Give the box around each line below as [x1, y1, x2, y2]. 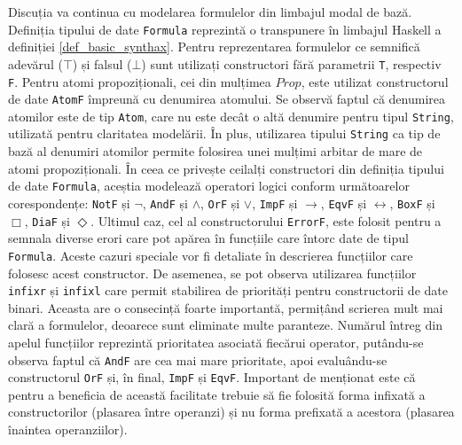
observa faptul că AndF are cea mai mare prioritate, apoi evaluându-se [8, 350, 388, 369]
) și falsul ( [72, 54, 132, 73]
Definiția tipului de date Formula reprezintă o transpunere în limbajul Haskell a [8, 20, 442, 38]
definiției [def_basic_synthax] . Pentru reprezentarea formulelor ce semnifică [8, 37, 420, 56]
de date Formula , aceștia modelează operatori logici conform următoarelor [8, 176, 410, 195]
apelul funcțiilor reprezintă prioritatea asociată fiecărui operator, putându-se [8, 332, 424, 351]
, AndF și [142, 193, 189, 212]
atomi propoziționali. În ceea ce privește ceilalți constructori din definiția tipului [8, 159, 444, 177]
